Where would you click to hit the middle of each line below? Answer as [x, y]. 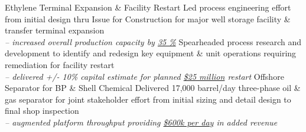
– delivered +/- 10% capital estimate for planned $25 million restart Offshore [144, 76]
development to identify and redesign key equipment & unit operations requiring [151, 53]
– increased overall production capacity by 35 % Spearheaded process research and [153, 41]
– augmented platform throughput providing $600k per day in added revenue [141, 122]
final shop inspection [42, 111]
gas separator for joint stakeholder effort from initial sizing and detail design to [148, 99]
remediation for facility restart [60, 64]
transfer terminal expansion [55, 30]
